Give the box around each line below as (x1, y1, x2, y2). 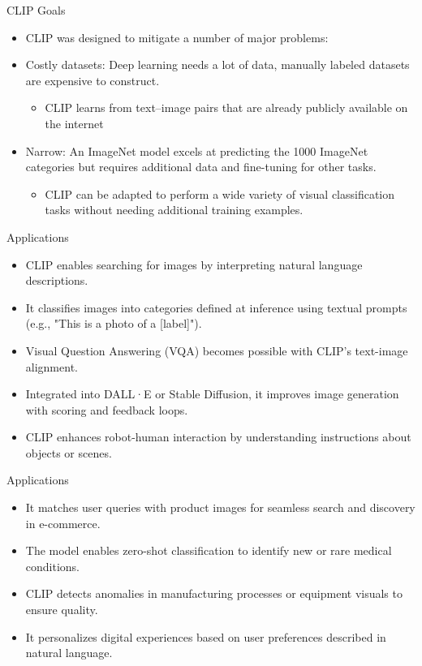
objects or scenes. (25, 444, 112, 461)
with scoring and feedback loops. (25, 401, 188, 418)
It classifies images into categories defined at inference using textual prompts (25, 299, 407, 316)
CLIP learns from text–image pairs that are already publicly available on (45, 99, 408, 116)
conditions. (25, 557, 80, 574)
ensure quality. (25, 601, 98, 618)
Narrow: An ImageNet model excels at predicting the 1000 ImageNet (25, 142, 368, 159)
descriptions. (25, 272, 88, 289)
